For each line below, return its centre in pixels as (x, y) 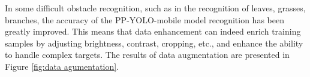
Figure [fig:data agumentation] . (62, 66)
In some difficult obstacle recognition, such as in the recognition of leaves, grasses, (155, 8)
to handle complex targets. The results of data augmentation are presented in (147, 55)
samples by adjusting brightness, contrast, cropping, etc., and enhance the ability (154, 43)
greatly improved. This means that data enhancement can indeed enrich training (153, 31)
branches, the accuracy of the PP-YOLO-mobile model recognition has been (145, 19)
